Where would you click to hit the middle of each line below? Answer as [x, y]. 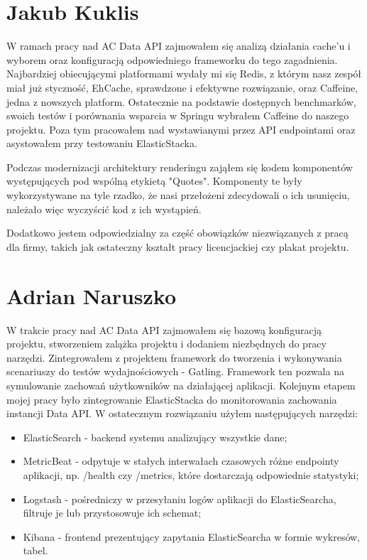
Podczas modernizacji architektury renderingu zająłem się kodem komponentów [180, 167]
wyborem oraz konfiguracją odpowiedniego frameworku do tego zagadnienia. [172, 59]
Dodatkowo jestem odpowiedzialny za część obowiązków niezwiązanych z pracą [177, 233]
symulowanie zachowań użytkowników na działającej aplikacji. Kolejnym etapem [181, 385]
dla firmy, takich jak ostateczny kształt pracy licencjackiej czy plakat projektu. [178, 246]
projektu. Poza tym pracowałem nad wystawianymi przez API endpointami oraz [181, 129]
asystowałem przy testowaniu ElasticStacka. [102, 143]
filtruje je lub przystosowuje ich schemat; [112, 513]
